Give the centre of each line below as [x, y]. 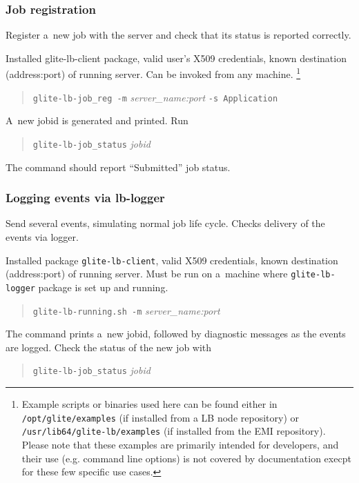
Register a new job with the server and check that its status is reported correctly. [178, 35]
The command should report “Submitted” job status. [118, 167]
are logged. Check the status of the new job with [109, 347]
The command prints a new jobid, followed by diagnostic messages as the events [176, 334]
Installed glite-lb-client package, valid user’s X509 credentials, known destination [176, 58]
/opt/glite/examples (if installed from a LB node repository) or [160, 417]
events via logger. [42, 236]
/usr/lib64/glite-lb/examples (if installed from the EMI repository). [174, 431]
